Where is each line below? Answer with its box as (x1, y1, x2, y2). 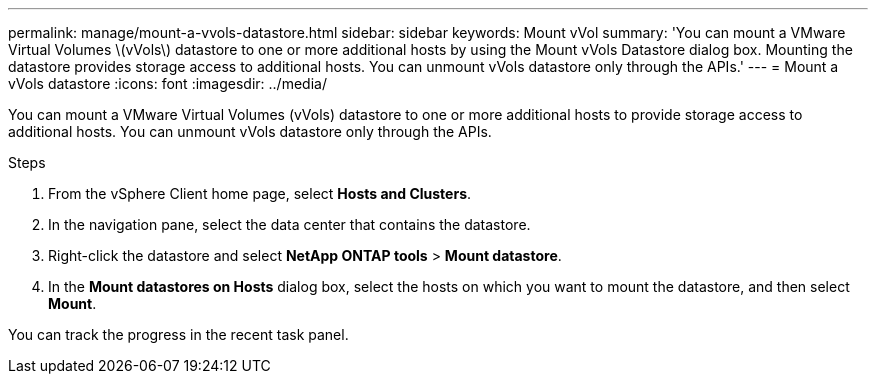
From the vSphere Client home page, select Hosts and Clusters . (48, 185, 472, 202)
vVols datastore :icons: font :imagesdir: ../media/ (8, 75, 327, 92)
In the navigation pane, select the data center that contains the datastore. (48, 216, 531, 233)
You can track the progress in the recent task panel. (8, 326, 349, 343)
